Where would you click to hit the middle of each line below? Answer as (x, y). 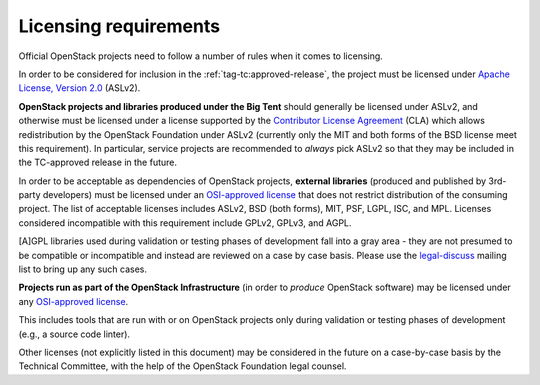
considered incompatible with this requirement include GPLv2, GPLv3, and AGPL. (185, 222)
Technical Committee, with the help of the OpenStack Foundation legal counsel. (182, 366)
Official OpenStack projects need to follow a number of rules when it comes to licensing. (201, 56)
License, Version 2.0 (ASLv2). (79, 88)
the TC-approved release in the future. (98, 162)
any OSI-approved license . (73, 301)
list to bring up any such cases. (83, 269)
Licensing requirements (119, 26)
